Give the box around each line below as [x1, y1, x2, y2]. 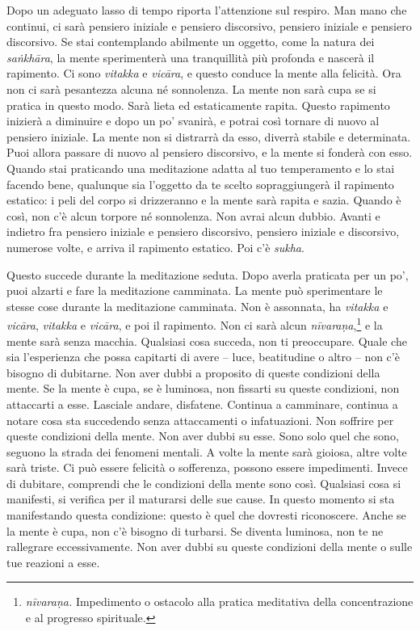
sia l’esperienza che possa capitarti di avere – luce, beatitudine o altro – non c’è [6, 348, 400, 365]
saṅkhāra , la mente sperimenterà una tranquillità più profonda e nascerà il [6, 48, 375, 65]
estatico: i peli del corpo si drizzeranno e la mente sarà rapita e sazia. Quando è [6, 191, 401, 208]
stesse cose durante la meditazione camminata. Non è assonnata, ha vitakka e [6, 297, 388, 314]
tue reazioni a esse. [6, 553, 100, 570]
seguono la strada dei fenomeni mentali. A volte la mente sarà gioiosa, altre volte [6, 443, 407, 460]
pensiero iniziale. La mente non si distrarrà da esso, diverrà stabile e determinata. [6, 128, 411, 145]
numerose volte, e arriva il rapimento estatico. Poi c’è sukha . [6, 238, 304, 255]
